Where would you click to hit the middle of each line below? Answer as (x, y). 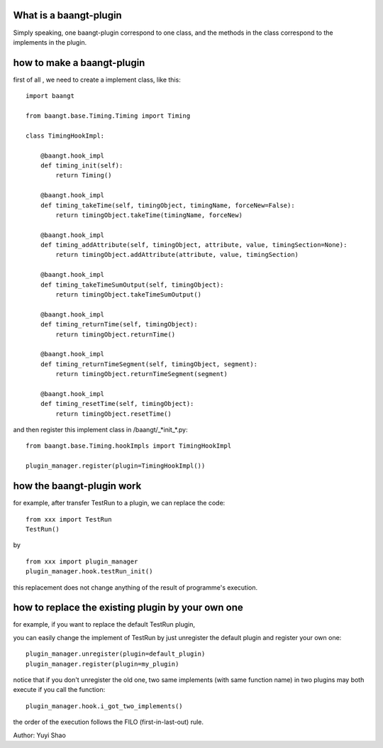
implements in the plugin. (50, 42)
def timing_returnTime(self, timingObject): (119, 324)
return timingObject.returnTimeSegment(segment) (142, 374)
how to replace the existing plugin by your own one (128, 608)
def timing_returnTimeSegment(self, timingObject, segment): (149, 364)
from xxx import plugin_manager (82, 561)
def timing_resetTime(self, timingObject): (117, 404)
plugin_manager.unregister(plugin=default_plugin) (116, 654)
